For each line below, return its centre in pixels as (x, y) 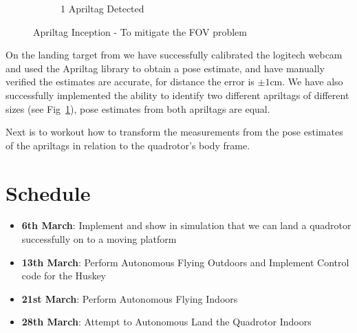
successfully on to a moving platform (99, 239)
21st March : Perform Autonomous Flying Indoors (130, 298)
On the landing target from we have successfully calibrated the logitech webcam (174, 55)
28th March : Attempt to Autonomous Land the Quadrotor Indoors (166, 322)
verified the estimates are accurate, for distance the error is (130, 82)
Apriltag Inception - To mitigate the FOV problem (140, 31)
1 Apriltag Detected (102, 8)
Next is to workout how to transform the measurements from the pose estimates (174, 132)
